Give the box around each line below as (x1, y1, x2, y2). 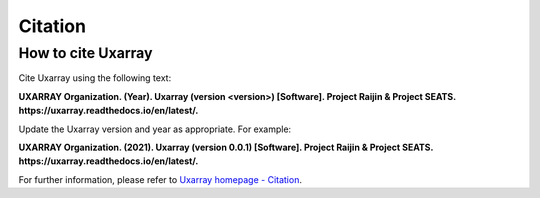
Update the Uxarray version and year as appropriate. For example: (18, 123, 292, 135)
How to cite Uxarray (18, 44, 153, 62)
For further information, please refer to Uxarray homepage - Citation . (18, 173, 302, 185)
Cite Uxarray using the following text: (18, 72, 172, 84)
